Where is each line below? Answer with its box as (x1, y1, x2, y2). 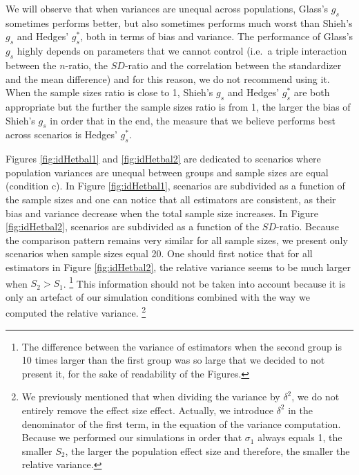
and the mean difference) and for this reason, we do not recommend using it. (6, 71, 330, 86)
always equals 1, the (258, 430, 342, 445)
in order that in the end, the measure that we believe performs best (50, 113, 336, 127)
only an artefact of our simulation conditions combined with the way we (6, 289, 310, 304)
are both (293, 85, 330, 100)
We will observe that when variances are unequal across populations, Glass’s (6, 1, 329, 15)
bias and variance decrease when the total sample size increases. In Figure (6, 205, 319, 220)
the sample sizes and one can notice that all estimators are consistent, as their (6, 192, 336, 206)
